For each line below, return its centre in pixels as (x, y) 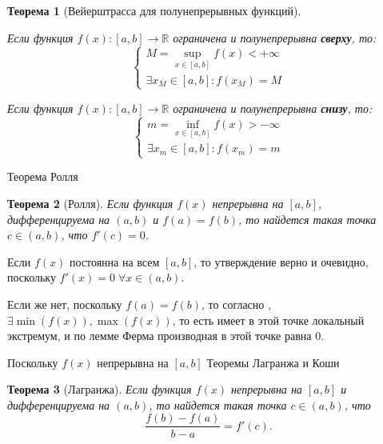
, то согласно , (236, 304)
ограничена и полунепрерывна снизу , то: (273, 108)
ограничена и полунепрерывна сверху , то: (275, 37)
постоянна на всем (114, 261)
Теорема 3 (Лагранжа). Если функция (100, 389)
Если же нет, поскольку (65, 304)
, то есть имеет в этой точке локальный (268, 320)
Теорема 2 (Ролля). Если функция (90, 203)
